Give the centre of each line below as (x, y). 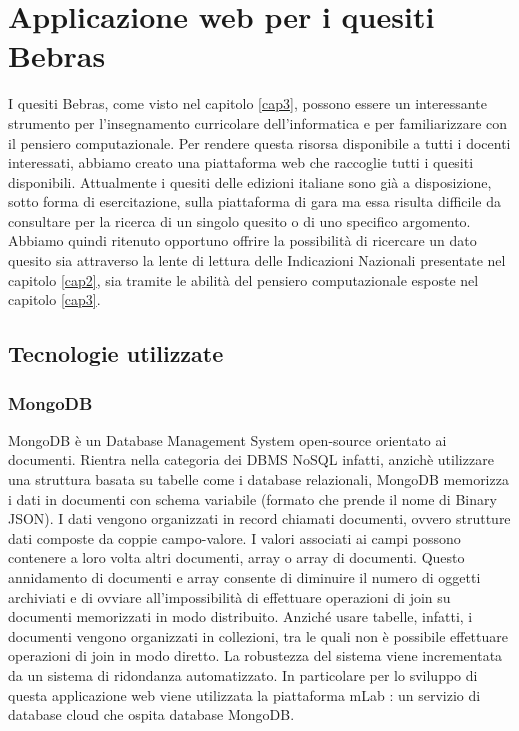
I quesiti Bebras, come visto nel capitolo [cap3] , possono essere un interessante (247, 103)
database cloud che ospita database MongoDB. (151, 714)
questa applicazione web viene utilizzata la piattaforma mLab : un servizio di (244, 694)
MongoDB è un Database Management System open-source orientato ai (227, 439)
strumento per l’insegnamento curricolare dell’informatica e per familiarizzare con (258, 122)
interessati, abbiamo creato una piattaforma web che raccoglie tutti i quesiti (241, 162)
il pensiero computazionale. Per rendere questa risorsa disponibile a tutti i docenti (259, 142)
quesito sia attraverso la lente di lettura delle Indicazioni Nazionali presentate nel (257, 260)
